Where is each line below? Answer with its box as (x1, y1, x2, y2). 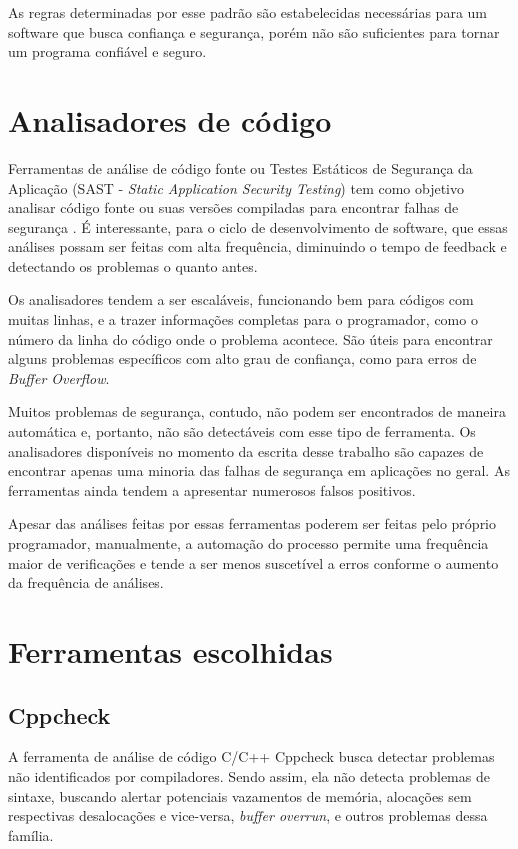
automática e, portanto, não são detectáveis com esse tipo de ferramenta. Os (8, 421, 476, 442)
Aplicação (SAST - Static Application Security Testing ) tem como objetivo (8, 177, 465, 198)
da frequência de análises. (8, 572, 164, 593)
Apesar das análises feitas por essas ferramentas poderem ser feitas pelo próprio (8, 513, 497, 534)
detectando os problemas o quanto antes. (8, 255, 258, 276)
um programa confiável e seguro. (8, 41, 207, 62)
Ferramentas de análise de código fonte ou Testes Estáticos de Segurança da (8, 157, 473, 178)
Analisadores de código (8, 99, 332, 140)
